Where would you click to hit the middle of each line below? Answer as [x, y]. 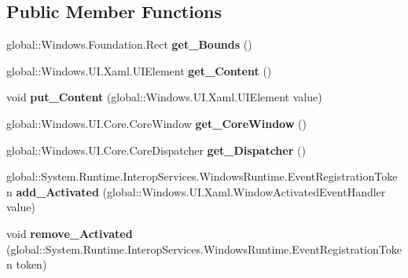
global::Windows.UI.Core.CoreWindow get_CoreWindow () [156, 123]
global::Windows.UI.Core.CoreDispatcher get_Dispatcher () [156, 150]
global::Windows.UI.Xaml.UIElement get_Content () [139, 70]
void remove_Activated [70, 233]
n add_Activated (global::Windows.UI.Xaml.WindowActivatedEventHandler [196, 191]
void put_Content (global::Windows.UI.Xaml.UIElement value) [164, 97]
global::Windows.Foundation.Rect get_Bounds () [129, 44]
